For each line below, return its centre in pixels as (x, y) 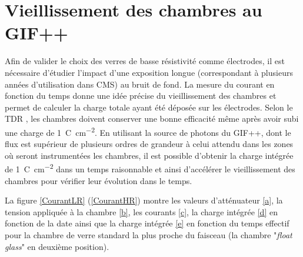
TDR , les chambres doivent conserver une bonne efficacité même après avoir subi (152, 119)
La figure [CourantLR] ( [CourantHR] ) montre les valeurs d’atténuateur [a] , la (144, 200)
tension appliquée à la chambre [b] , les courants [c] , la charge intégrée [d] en (141, 211)
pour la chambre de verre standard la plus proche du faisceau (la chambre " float (149, 234)
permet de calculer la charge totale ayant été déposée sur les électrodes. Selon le (149, 107)
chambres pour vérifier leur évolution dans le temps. (99, 180)
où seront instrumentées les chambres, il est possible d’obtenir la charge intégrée (149, 155)
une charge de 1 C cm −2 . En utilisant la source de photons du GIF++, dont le (148, 131)
